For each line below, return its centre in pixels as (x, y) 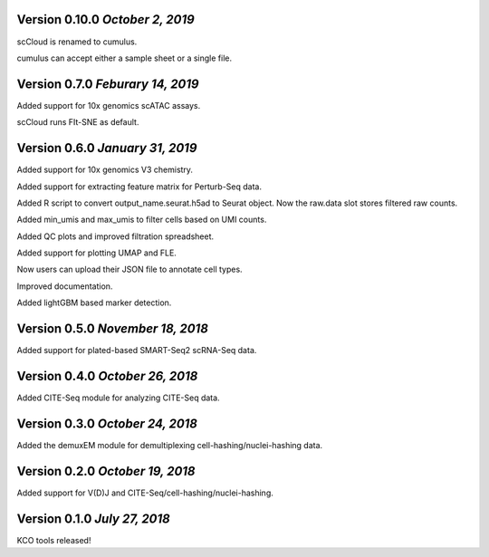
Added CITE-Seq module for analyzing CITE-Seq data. (119, 398)
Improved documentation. (65, 286)
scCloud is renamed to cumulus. (77, 42)
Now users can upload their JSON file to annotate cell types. (130, 269)
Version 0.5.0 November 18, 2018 (112, 329)
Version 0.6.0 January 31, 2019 (107, 148)
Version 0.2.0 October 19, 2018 (106, 471)
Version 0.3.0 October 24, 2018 (107, 423)
